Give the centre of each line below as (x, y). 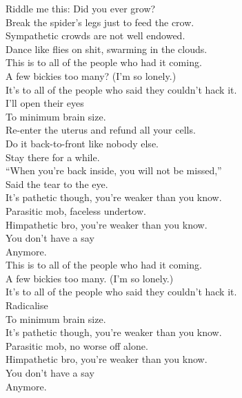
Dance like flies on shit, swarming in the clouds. (107, 49)
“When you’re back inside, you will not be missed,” (114, 170)
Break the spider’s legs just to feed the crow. (100, 22)
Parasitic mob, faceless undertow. (76, 210)
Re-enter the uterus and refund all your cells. (101, 130)
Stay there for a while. (53, 157)
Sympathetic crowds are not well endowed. (95, 35)
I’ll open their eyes (45, 103)
